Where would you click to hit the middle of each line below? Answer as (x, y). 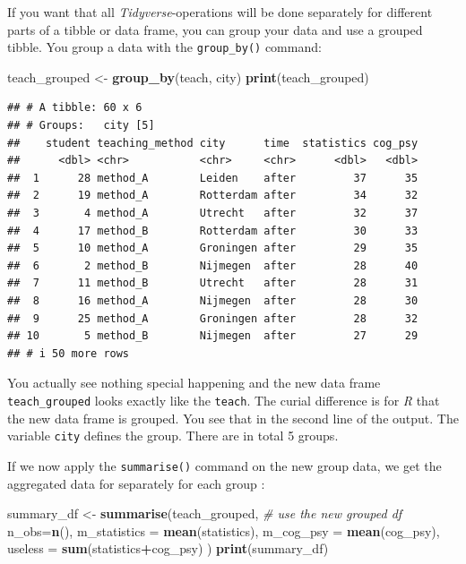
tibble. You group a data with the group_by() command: (164, 47)
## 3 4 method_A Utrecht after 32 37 (213, 213)
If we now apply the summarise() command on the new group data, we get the (224, 465)
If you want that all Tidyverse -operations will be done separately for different (220, 12)
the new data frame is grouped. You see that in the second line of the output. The (233, 418)
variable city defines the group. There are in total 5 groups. (173, 436)
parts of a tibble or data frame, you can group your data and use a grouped (215, 29)
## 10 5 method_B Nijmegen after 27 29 (213, 336)
